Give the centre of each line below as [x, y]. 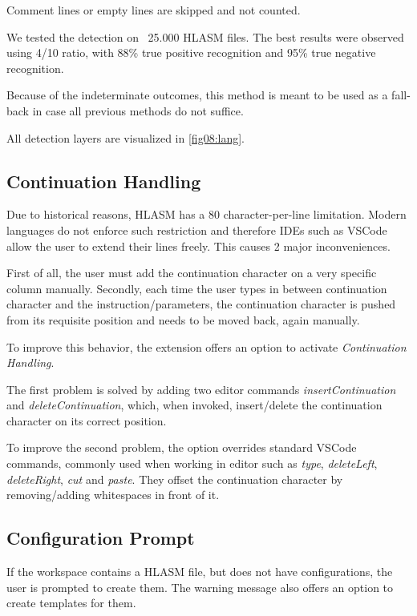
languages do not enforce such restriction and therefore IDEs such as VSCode [197, 229]
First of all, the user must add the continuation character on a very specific [192, 273]
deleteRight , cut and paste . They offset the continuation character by [175, 479]
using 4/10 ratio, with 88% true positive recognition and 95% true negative [191, 52]
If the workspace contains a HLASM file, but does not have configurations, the [200, 572]
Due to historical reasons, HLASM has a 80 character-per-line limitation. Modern [206, 214]
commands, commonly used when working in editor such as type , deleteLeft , [192, 463]
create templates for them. [71, 603]
